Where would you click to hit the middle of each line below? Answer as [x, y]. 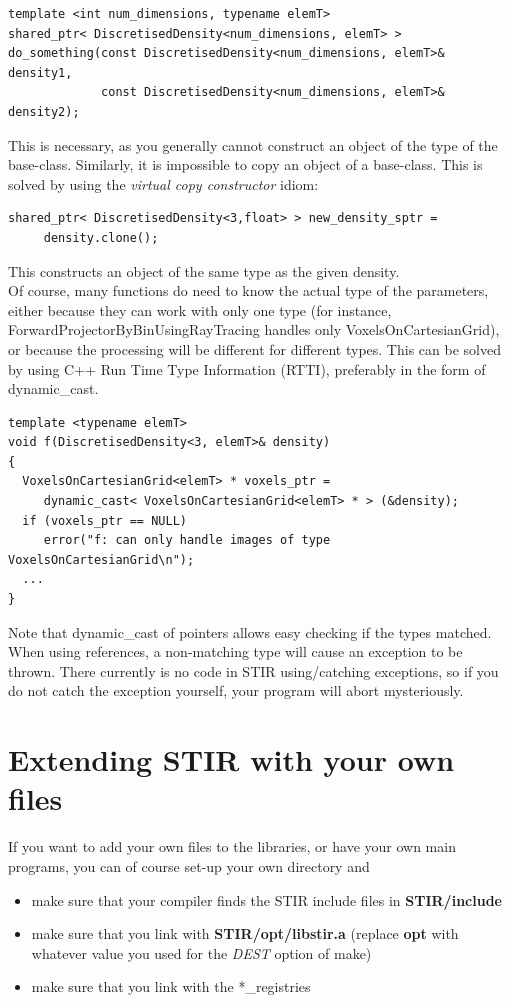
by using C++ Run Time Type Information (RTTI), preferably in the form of [247, 368]
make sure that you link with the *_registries [171, 986]
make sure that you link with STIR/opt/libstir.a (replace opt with [245, 933]
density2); [44, 111]
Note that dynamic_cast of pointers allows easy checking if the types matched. [250, 631]
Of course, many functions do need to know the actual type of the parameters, [248, 290]
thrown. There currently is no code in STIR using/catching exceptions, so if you [253, 670]
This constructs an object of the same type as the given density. [204, 270]
